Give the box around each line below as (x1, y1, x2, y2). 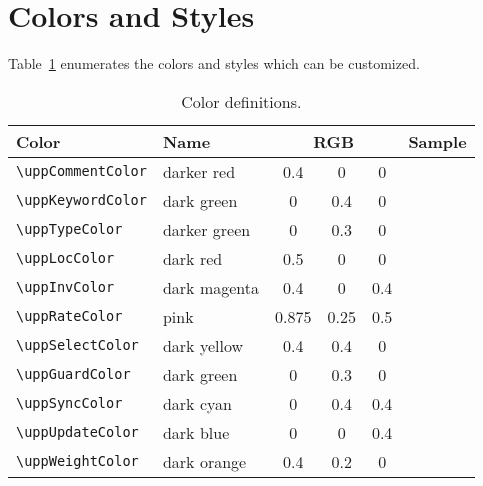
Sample (408, 129, 467, 153)
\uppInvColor (16, 279, 115, 296)
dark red (162, 246, 223, 270)
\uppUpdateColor (16, 424, 139, 441)
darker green (162, 217, 251, 241)
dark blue (162, 420, 230, 444)
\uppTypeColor (16, 221, 123, 238)
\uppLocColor (16, 250, 115, 267)
